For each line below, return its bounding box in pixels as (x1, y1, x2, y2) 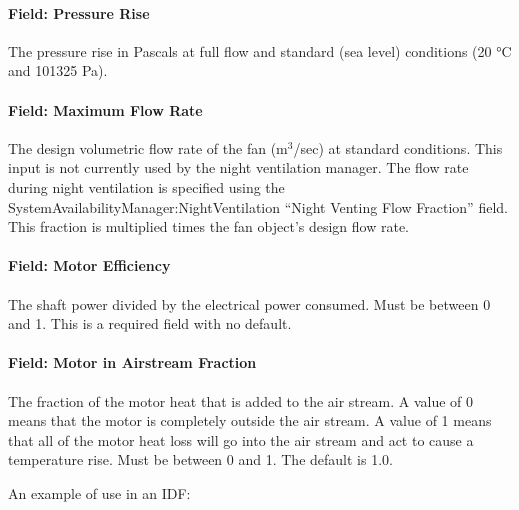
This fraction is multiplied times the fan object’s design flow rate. (8, 216, 410, 237)
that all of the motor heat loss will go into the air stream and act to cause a (8, 429, 474, 450)
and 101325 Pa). (8, 60, 108, 81)
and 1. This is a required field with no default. (8, 313, 292, 334)
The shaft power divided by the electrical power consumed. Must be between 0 (8, 293, 491, 314)
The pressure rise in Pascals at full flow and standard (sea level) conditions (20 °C (8, 40, 512, 61)
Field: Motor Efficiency (8, 255, 171, 276)
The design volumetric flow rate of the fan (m (8, 137, 288, 158)
